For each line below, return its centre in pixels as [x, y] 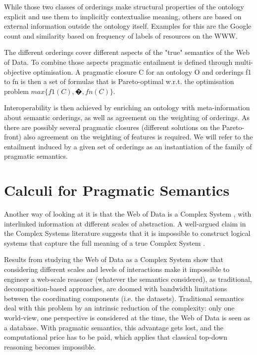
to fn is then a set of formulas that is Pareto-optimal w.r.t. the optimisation [119, 81]
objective [18, 71]
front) [13, 137]
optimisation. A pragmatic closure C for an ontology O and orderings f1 [142, 71]
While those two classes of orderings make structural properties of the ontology [124, 6]
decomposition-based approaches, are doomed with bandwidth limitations [116, 288]
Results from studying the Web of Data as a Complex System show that [114, 259]
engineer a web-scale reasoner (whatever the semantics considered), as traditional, [128, 279]
